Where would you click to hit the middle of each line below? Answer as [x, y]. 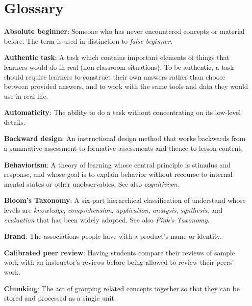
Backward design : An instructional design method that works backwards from [125, 138]
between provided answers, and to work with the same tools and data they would [126, 86]
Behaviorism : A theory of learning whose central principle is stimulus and [117, 164]
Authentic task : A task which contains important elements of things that [117, 57]
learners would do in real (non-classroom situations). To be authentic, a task [119, 67]
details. [15, 122]
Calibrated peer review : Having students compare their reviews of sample [120, 252]
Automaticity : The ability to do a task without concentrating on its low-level [123, 112]
